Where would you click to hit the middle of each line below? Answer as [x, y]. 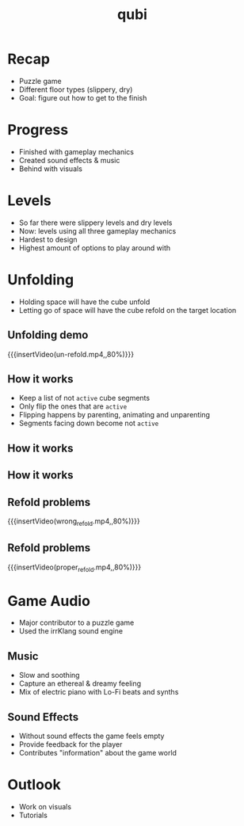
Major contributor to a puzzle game [76, 622]
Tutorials [33, 815]
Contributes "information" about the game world [98, 752]
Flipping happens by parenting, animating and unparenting [114, 415]
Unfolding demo [48, 335]
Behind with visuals [50, 169]
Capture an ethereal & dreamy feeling [80, 683]
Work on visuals [45, 806]
